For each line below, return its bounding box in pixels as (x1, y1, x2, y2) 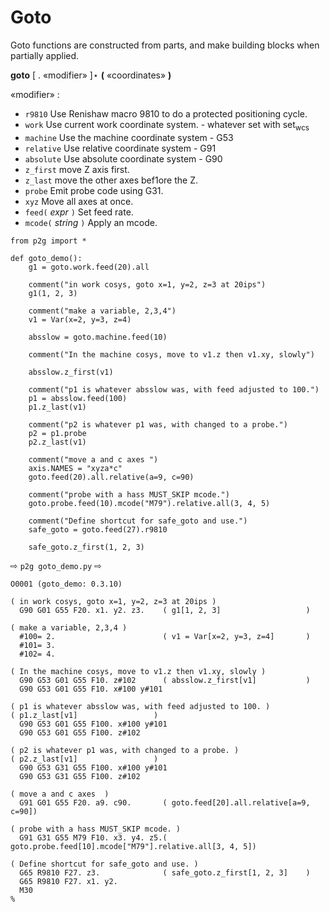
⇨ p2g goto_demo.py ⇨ (10, 559, 102, 571)
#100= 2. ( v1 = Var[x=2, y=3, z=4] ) (19, 631, 311, 641)
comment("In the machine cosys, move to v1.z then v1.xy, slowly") (28, 349, 315, 360)
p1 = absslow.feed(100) (28, 393, 128, 403)
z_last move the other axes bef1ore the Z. (24, 174, 198, 186)
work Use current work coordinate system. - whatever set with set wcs (24, 118, 310, 133)
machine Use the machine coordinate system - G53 (24, 131, 234, 143)
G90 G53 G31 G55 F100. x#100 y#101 (19, 762, 168, 773)
